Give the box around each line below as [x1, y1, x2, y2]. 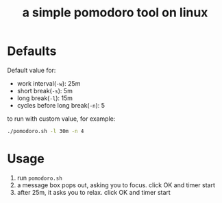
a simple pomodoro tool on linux [22, 5, 208, 21]
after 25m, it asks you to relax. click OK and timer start [16, 188, 171, 196]
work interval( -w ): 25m [16, 79, 81, 87]
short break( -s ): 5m [16, 86, 73, 95]
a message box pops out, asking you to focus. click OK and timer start [16, 180, 216, 189]
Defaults [7, 43, 57, 59]
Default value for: [7, 66, 56, 74]
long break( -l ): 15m [16, 94, 73, 102]
